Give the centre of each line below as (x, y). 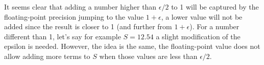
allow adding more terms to (47, 56)
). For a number (214, 26)
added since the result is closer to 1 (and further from (88, 26)
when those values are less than (148, 56)
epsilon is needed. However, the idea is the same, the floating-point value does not (132, 46)
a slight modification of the (198, 36)
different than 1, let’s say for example (63, 36)
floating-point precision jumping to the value (74, 16)
